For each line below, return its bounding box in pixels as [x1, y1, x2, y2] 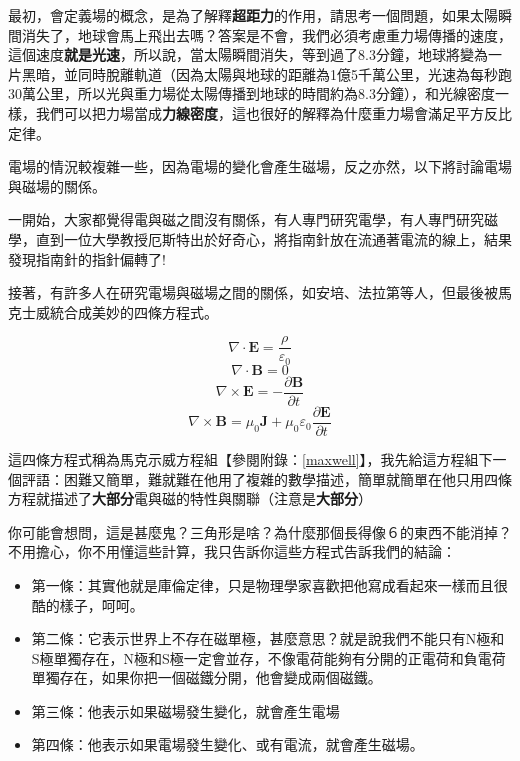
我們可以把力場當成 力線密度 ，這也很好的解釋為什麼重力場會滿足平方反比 [35, 102, 512, 123]
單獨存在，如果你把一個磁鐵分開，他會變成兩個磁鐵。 [31, 667, 382, 688]
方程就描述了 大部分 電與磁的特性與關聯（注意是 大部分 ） [8, 488, 372, 509]
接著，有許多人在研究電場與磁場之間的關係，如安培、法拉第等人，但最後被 [8, 282, 498, 303]
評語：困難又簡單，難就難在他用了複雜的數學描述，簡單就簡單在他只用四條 [21, 468, 512, 489]
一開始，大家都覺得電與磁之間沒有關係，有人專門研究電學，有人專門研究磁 [8, 209, 498, 230]
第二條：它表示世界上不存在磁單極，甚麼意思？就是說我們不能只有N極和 [31, 628, 505, 649]
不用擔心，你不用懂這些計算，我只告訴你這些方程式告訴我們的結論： [8, 541, 456, 562]
